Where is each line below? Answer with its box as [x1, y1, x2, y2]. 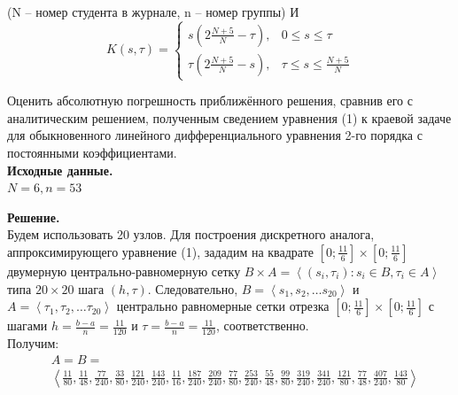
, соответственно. [215, 316, 309, 335]
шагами [7, 316, 48, 335]
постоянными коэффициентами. [7, 143, 177, 161]
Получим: [7, 333, 59, 352]
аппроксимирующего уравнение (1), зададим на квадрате [7, 242, 314, 260]
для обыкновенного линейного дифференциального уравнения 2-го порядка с [7, 126, 423, 144]
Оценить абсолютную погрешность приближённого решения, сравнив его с [7, 91, 413, 110]
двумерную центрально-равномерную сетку [7, 261, 241, 280]
